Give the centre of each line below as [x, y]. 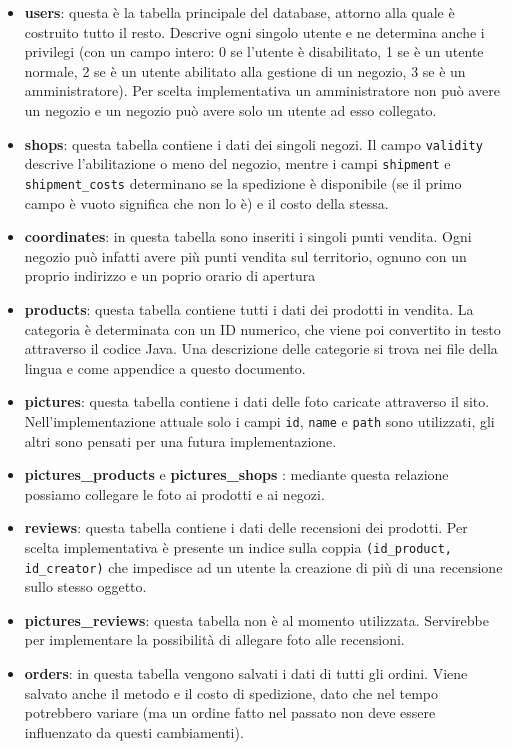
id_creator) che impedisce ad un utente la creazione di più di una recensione [263, 566]
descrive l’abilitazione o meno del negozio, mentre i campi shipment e [237, 163]
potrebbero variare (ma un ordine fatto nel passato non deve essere [230, 712]
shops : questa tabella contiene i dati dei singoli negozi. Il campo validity [253, 143]
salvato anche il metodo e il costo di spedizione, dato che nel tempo [231, 692]
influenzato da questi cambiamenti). [134, 731]
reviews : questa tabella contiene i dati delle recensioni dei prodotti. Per [246, 527]
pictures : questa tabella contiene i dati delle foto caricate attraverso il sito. [257, 401]
